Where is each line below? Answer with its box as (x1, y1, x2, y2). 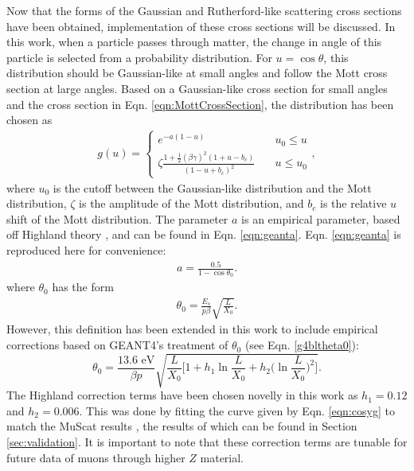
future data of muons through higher (6, 449, 186, 465)
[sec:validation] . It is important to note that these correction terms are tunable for (6, 434, 408, 450)
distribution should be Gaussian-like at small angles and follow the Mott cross (6, 64, 388, 81)
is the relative (320, 195, 387, 212)
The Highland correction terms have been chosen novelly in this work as (6, 387, 358, 403)
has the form (52, 278, 114, 295)
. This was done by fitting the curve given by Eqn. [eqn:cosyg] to (79, 402, 395, 418)
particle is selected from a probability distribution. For (6, 49, 272, 65)
